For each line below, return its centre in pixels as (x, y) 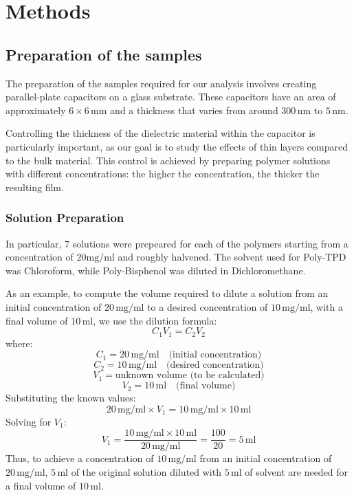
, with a (327, 306)
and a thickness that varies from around (194, 110)
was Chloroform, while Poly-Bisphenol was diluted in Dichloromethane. (156, 270)
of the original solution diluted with (146, 472)
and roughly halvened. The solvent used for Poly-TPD (232, 257)
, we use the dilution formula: (155, 320)
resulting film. (35, 187)
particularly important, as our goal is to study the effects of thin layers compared (177, 146)
